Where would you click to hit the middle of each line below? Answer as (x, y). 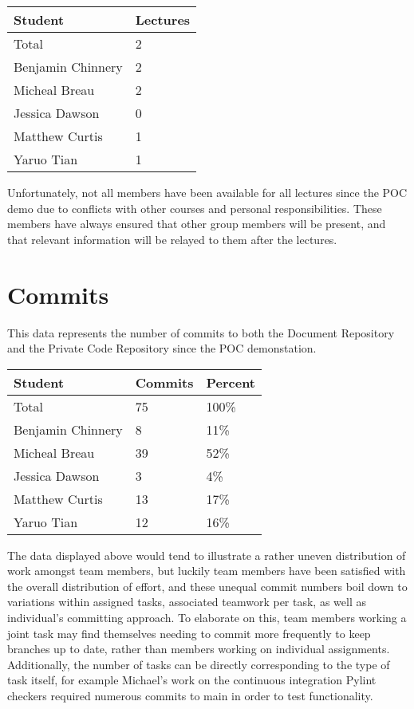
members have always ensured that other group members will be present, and (197, 224)
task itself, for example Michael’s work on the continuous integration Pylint (192, 680)
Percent (231, 382)
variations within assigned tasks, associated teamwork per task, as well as (187, 602)
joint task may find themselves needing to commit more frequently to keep (189, 633)
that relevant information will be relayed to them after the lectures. (172, 239)
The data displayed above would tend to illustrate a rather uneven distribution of (207, 555)
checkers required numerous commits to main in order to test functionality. (190, 696)
